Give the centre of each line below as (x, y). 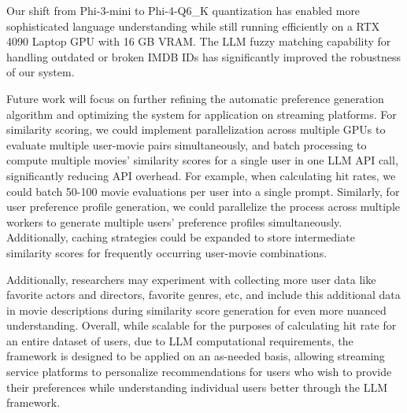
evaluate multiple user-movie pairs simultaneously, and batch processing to (187, 144)
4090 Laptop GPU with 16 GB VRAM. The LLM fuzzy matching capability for (199, 41)
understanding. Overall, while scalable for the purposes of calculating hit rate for (202, 325)
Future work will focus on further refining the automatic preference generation (195, 98)
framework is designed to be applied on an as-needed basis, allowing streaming (196, 356)
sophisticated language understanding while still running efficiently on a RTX (193, 26)
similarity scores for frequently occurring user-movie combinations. (167, 252)
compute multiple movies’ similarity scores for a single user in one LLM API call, (202, 160)
